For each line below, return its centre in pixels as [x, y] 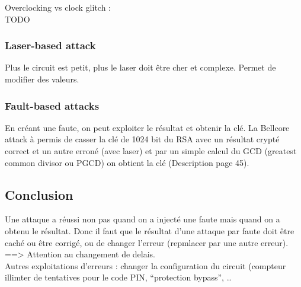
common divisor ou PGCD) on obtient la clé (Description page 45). [127, 162]
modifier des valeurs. [42, 79]
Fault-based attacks [52, 105]
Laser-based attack [50, 45]
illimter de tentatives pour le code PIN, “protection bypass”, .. [118, 277]
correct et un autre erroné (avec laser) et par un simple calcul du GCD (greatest [151, 151]
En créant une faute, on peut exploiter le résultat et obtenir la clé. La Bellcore [147, 127]
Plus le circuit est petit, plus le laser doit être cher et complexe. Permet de [140, 67]
